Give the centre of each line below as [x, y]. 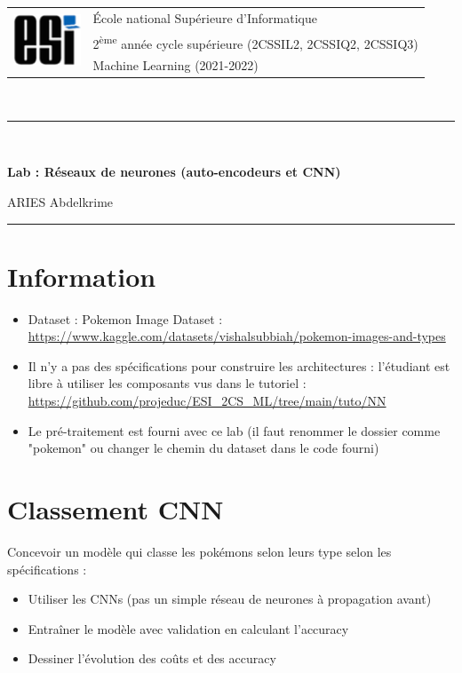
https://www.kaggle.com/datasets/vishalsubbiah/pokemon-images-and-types [237, 336]
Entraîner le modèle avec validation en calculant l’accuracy [188, 628]
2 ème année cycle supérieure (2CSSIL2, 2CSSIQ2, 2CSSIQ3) [255, 42]
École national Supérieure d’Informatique [205, 17]
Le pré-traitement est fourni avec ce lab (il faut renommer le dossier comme [234, 430]
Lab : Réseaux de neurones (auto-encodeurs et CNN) [174, 172]
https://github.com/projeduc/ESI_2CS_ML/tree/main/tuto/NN [207, 401]
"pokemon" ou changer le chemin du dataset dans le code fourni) [203, 448]
